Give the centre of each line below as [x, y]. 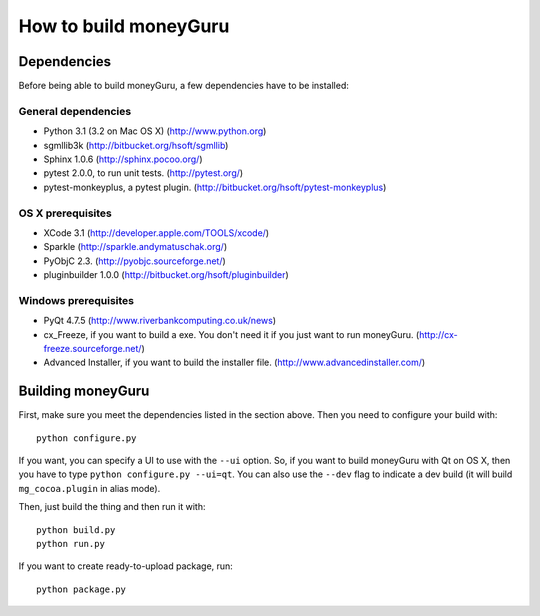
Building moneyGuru [84, 391]
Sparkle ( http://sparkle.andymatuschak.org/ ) [135, 247]
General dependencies [75, 111]
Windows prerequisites [76, 300]
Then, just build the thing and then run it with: [112, 507]
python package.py [81, 589]
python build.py [76, 529]
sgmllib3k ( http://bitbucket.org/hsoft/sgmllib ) [136, 145]
